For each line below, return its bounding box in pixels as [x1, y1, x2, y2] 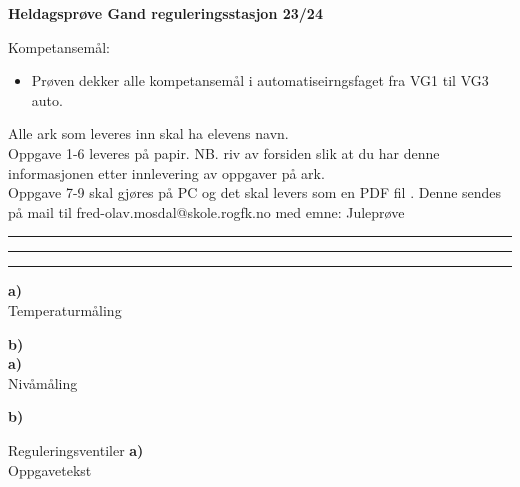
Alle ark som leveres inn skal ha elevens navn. [8, 123, 289, 144]
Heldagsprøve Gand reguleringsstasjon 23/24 [8, 3, 323, 23]
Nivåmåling [8, 372, 78, 393]
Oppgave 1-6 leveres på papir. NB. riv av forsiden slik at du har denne [8, 142, 440, 163]
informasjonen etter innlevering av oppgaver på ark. [8, 162, 325, 183]
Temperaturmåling [8, 299, 122, 320]
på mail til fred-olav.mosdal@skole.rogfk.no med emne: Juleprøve [8, 201, 405, 222]
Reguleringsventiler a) [8, 439, 144, 460]
